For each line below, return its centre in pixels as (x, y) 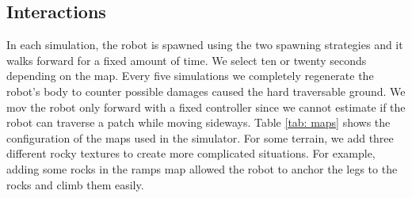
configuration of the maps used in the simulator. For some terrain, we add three (200, 137)
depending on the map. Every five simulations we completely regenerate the (190, 76)
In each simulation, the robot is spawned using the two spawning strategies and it (205, 45)
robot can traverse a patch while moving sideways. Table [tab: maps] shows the (198, 122)
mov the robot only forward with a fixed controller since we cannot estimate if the (206, 107)
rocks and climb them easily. (75, 184)
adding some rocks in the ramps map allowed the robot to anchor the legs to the (202, 168)
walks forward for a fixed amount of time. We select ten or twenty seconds (187, 60)
